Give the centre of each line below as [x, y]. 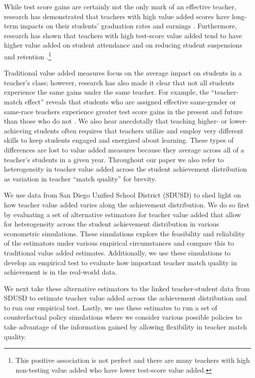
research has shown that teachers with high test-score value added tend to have [123, 35]
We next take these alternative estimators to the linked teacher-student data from [127, 288]
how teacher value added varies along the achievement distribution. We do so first [127, 204]
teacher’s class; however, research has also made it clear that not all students [119, 82]
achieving [18, 130]
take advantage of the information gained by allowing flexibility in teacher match [126, 327]
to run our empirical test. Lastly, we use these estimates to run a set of [111, 307]
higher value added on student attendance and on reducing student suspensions [123, 45]
